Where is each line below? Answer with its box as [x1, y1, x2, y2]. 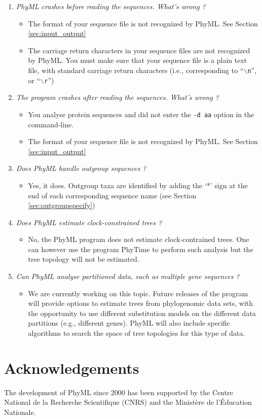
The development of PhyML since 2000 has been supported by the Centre [4, 387, 233, 397]
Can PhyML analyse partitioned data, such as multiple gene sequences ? [16, 271, 240, 282]
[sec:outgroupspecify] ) [28, 200, 95, 211]
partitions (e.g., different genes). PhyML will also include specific [28, 318, 230, 328]
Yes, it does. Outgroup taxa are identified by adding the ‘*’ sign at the [28, 180, 248, 190]
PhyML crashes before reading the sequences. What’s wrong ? [16, 1, 206, 11]
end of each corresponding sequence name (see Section [28, 190, 197, 200]
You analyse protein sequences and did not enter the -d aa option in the [28, 109, 254, 119]
